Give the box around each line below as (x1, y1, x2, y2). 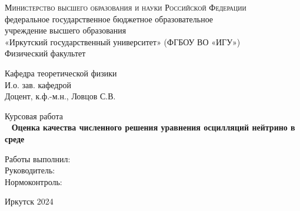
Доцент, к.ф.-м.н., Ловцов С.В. (5, 90, 116, 102)
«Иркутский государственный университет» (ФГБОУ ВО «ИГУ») (5, 35, 241, 48)
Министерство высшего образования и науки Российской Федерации (5, 1, 246, 13)
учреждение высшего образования (5, 24, 126, 36)
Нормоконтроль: (5, 175, 62, 187)
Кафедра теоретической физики (5, 66, 117, 79)
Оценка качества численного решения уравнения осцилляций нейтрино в (11, 121, 295, 133)
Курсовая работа (5, 109, 63, 122)
